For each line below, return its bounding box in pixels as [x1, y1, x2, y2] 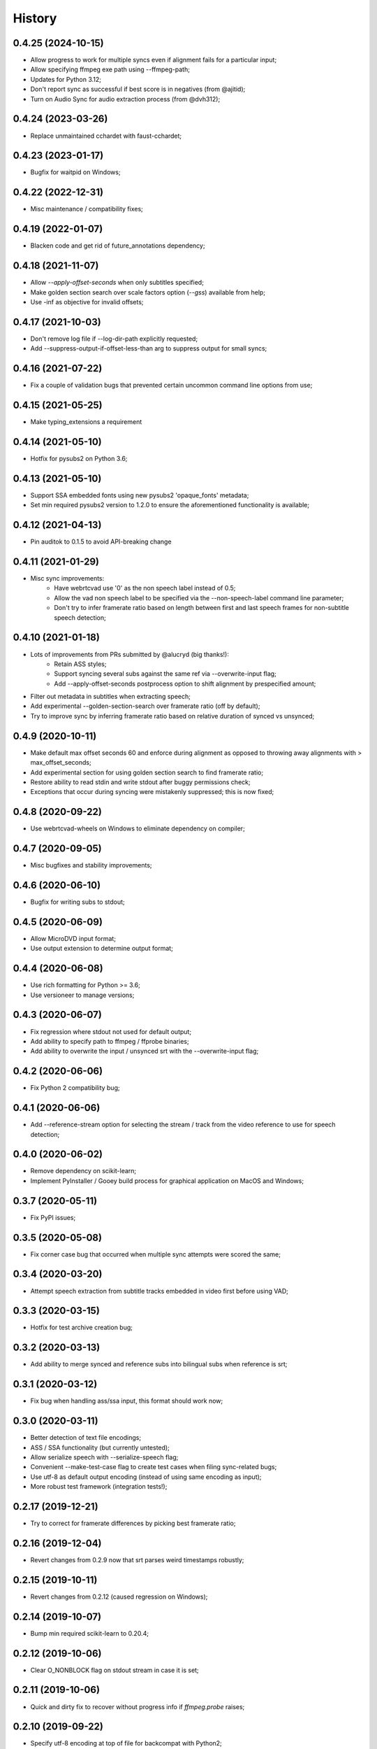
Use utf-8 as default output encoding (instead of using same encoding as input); [30, 1473, 262, 1481]
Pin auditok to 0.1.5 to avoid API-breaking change [30, 537, 172, 546]
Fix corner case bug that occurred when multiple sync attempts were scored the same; [30, 1249, 281, 1259]
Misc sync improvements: [30, 574, 105, 583]
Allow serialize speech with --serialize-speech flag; [30, 1452, 179, 1461]
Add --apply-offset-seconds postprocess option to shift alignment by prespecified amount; [54, 679, 316, 688]
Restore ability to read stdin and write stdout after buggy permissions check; [30, 777, 251, 786]
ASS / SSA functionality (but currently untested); [30, 1443, 170, 1452]
